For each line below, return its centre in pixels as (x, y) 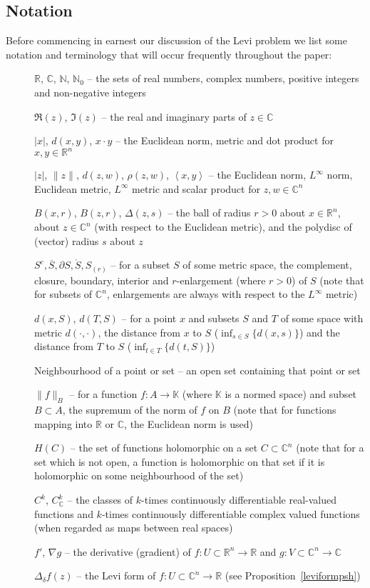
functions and (64, 513)
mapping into (63, 423)
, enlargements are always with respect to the (206, 294)
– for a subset (140, 265)
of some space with (322, 318)
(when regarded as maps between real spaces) (134, 528)
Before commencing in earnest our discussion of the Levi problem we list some (176, 40)
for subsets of (63, 294)
